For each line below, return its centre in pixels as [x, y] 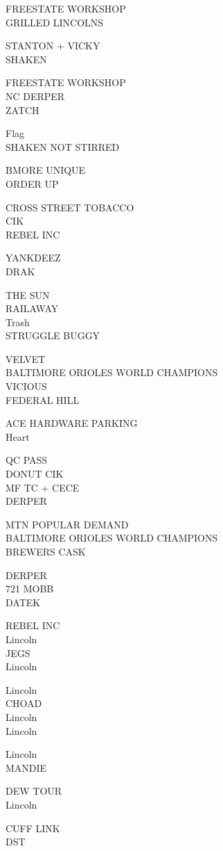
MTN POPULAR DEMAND [67, 524]
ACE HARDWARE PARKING [72, 423]
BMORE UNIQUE [46, 170]
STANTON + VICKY [53, 46]
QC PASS [27, 460]
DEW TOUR [34, 791]
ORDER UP [32, 183]
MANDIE [26, 767]
